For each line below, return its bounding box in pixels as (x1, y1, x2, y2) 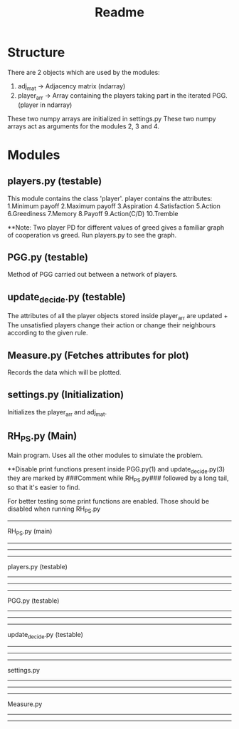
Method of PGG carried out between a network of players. (7, 270, 178, 279)
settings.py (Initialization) (7, 389, 124, 401)
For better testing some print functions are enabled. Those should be (7, 497, 210, 506)
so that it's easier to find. (7, 483, 80, 492)
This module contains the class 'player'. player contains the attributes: (7, 194, 213, 203)
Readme (95, 4, 144, 21)
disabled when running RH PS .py (7, 504, 101, 514)
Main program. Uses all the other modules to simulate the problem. (7, 451, 203, 459)
